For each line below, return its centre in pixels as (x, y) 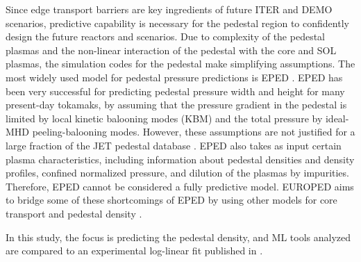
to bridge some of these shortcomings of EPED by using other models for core (171, 200)
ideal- (337, 118)
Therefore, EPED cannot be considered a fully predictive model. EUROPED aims (180, 186)
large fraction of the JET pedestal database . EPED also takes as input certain (174, 145)
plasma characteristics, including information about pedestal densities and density (180, 159)
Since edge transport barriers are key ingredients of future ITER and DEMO (169, 9)
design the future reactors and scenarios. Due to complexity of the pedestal (165, 36)
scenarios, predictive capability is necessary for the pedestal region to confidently (177, 23)
